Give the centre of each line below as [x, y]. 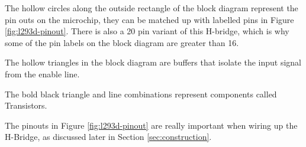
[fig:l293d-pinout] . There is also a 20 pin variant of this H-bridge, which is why [147, 31]
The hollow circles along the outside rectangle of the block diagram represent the [152, 8]
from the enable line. [42, 73]
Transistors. [26, 105]
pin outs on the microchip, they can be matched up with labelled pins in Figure [149, 19]
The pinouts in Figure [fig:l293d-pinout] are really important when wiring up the [151, 125]
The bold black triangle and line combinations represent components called [141, 94]
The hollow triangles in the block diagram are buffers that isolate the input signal [153, 62]
